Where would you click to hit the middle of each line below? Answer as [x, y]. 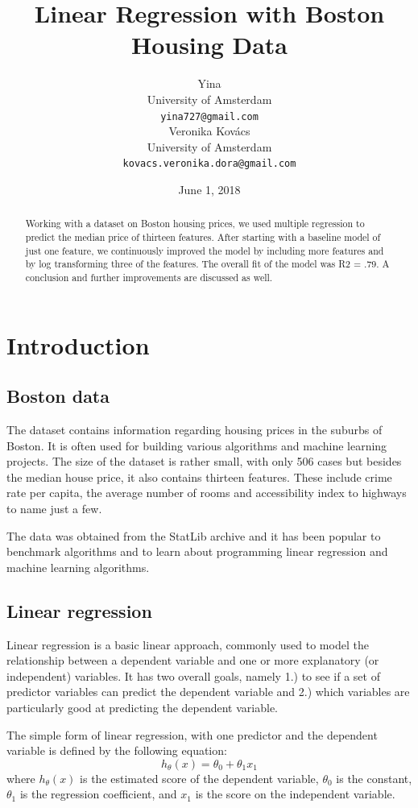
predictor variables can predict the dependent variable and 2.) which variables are [208, 692]
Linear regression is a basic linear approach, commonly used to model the [188, 644]
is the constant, [374, 778]
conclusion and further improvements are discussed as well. [149, 278]
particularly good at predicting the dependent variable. [142, 707]
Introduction [78, 344]
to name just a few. [54, 509]
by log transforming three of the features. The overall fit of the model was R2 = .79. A [207, 264]
